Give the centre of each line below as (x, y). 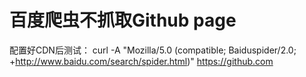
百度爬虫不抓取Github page (123, 20)
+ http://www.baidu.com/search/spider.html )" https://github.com (141, 61)
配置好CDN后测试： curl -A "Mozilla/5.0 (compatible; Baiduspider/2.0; (153, 50)
